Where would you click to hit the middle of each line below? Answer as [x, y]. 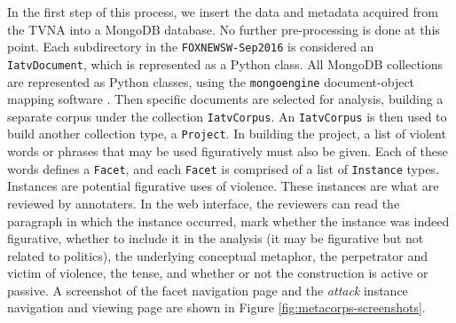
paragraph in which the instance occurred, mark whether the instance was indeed [228, 221]
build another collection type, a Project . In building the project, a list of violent [227, 134]
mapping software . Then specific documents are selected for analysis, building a [225, 99]
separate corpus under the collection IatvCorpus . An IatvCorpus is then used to [227, 116]
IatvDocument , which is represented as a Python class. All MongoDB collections [225, 63]
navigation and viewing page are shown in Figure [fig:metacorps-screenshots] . [216, 307]
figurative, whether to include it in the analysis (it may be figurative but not [216, 238]
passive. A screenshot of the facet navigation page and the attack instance [208, 290]
